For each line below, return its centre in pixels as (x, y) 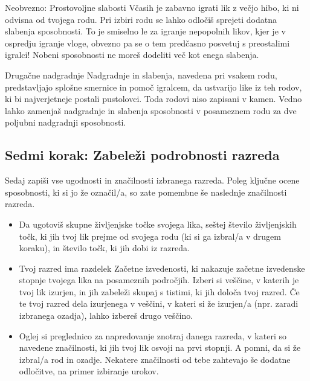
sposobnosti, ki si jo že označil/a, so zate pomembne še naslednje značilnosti (146, 192)
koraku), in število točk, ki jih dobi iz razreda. (104, 248)
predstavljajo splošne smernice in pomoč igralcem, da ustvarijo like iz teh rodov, (153, 87)
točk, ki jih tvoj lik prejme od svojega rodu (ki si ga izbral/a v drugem (150, 236)
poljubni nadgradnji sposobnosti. (66, 122)
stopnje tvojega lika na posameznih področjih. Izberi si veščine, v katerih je (159, 280)
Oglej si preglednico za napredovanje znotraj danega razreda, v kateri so (153, 335)
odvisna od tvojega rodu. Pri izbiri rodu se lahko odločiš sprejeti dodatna (141, 19)
